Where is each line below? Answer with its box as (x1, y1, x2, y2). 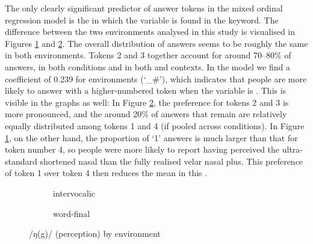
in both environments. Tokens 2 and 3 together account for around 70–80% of (5, 49, 291, 61)
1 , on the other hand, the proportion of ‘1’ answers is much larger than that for (5, 131, 298, 144)
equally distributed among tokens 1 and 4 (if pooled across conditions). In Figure (5, 119, 305, 132)
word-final (53, 207, 90, 219)
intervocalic (53, 186, 96, 199)
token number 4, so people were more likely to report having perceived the (5, 143, 280, 156)
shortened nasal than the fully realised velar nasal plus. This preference (40, 154, 303, 167)
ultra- (282, 143, 303, 156)
